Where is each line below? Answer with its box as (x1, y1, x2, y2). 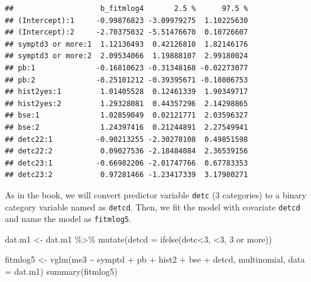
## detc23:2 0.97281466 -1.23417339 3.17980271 (5, 170, 248, 180)
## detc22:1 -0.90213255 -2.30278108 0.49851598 (5, 135, 248, 144)
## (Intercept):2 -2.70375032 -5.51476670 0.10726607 (5, 28, 248, 37)
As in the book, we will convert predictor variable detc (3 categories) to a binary (5, 188, 307, 201)
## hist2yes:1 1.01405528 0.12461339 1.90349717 (5, 87, 248, 96)
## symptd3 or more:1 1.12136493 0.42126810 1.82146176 (5, 39, 248, 49)
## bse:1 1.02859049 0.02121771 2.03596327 (5, 111, 248, 120)
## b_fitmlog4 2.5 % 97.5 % (5, 4, 248, 13)
